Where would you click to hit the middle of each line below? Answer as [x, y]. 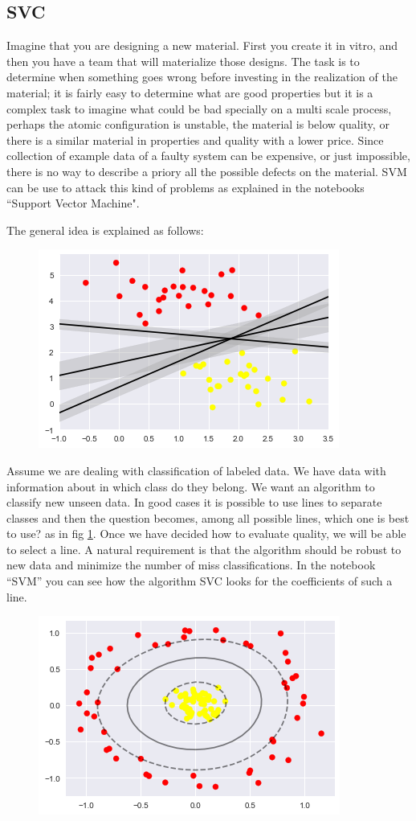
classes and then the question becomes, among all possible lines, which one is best [208, 517]
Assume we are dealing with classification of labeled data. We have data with [196, 470]
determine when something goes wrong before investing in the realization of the [202, 77]
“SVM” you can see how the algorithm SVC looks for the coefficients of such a [200, 581]
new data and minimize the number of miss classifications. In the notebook [191, 565]
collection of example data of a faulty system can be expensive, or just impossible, [208, 156]
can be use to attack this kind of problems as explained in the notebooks [186, 187]
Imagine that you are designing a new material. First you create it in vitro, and [202, 45]
